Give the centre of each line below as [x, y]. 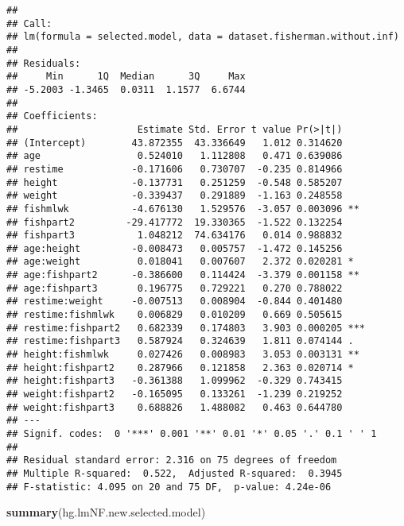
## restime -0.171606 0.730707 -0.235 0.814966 [175, 169]
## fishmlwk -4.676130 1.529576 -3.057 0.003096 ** [183, 209]
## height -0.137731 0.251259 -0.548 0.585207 [175, 182]
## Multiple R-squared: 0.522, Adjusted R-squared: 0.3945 [175, 473]
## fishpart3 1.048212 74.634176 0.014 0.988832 [175, 236]
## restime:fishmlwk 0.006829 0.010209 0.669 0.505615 [175, 315]
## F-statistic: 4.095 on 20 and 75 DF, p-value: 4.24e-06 [169, 487]
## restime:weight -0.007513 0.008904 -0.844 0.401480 [175, 302]
